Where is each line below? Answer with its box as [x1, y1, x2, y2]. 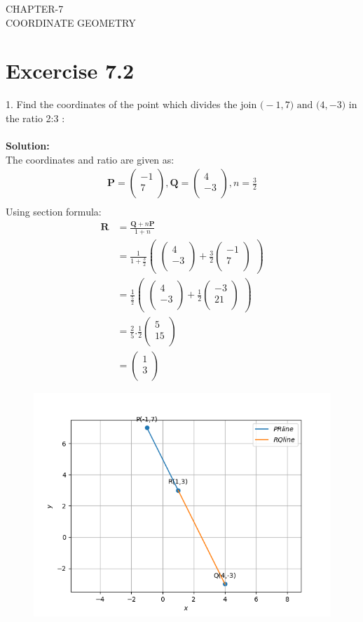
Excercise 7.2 [6, 56, 135, 85]
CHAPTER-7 [6, 1, 64, 15]
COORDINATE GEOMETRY [6, 15, 136, 29]
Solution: [6, 138, 50, 153]
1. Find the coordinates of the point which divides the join [6, 97, 257, 112]
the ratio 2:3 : [6, 110, 65, 125]
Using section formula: [6, 204, 102, 219]
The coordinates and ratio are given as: [6, 152, 174, 166]
